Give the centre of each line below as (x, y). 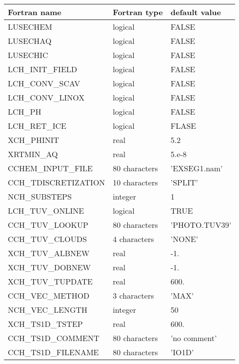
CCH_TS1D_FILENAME (53, 352)
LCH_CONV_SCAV (44, 83)
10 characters (135, 182)
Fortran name (35, 12)
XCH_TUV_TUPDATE (50, 281)
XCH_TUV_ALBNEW (49, 253)
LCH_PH (25, 111)
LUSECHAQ (30, 41)
